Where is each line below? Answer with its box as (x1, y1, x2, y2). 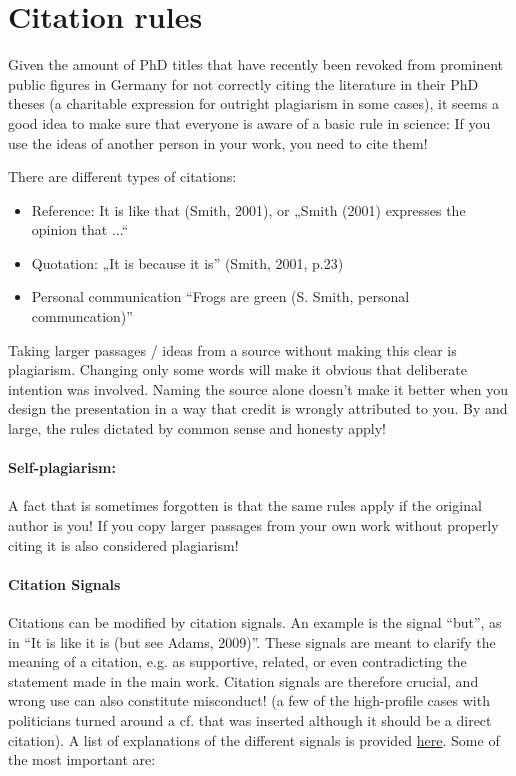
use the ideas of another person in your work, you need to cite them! (8, 132, 428, 153)
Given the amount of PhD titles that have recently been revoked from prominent (8, 54, 503, 75)
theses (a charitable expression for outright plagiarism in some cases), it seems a (8, 93, 499, 114)
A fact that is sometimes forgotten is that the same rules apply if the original (8, 495, 482, 516)
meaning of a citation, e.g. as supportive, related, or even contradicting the (8, 651, 467, 672)
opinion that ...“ (31, 219, 129, 240)
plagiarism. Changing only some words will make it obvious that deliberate (8, 359, 467, 380)
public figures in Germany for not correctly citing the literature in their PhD (8, 73, 479, 94)
